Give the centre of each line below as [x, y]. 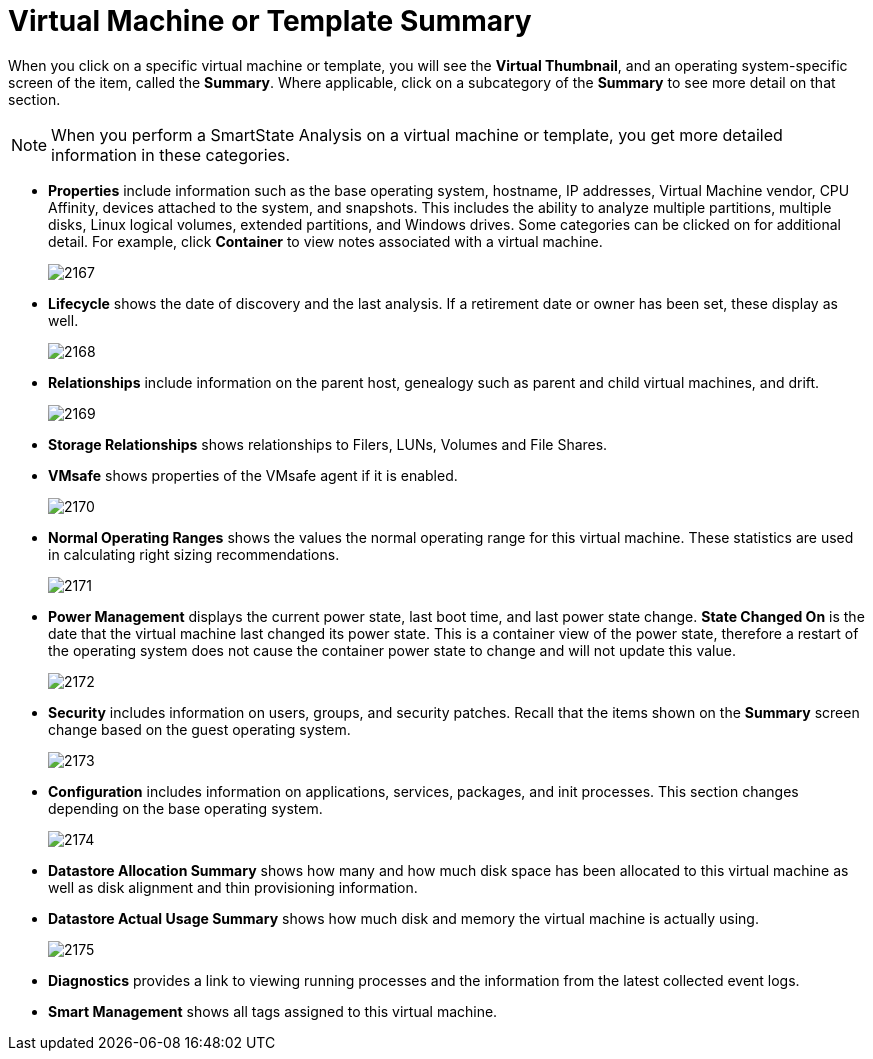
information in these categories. [171, 154]
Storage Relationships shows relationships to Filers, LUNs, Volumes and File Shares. [328, 444]
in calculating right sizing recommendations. [194, 554]
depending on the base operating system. [185, 808]
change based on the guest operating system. [199, 729]
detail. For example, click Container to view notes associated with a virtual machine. [325, 241]
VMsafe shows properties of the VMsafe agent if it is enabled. [253, 475]
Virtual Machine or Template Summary [270, 21]
